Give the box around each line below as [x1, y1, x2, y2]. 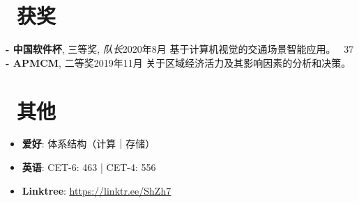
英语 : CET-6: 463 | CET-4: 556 [22, 160, 156, 174]
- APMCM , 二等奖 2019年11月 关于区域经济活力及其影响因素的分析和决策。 [6, 55, 351, 70]
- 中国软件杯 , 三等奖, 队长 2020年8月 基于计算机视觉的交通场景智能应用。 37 [6, 42, 354, 56]
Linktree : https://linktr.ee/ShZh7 [22, 183, 171, 197]
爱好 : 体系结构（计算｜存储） [22, 136, 155, 151]
